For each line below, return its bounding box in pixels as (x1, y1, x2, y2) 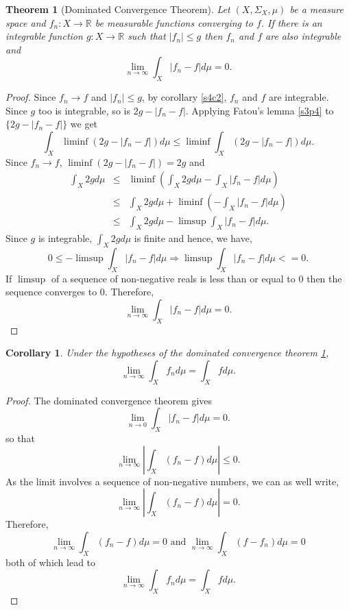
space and (5, 15, 46, 29)
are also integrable (265, 29, 341, 43)
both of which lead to (5, 554, 96, 569)
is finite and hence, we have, (134, 231, 252, 245)
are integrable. (268, 90, 329, 104)
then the (306, 271, 342, 285)
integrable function (5, 29, 83, 43)
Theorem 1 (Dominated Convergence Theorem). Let (5, 2, 230, 16)
